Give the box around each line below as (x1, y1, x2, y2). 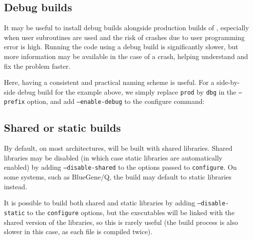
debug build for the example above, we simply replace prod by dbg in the (18, 86, 236, 97)
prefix (4, 99, 25, 106)
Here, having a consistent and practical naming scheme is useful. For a (4, 77, 214, 87)
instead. (4, 181, 27, 191)
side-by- (216, 77, 240, 87)
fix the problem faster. (4, 60, 71, 71)
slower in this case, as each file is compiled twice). (4, 226, 153, 237)
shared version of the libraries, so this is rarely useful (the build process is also (4, 217, 238, 227)
